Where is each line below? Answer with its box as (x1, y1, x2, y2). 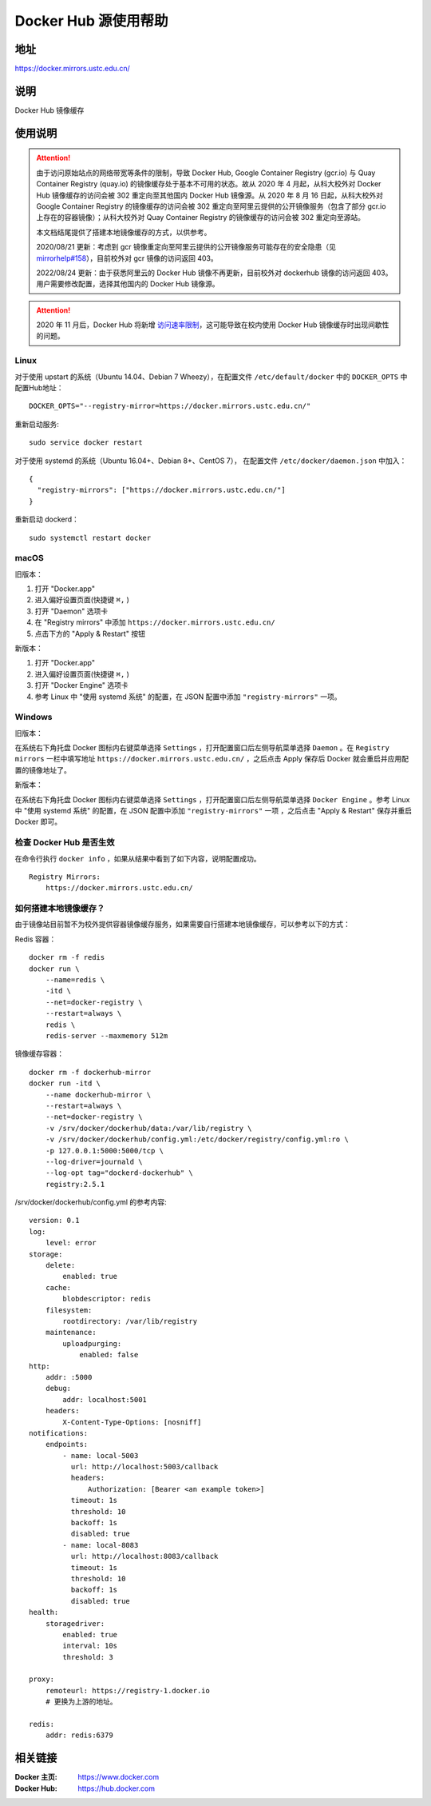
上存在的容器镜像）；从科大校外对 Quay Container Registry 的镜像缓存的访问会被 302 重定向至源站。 (36, 213, 365, 222)
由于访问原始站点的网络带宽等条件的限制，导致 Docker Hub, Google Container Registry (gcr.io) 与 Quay (36, 168, 376, 178)
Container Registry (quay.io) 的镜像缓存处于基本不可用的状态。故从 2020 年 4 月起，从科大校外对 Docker (36, 179, 382, 189)
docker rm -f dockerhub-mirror (29, 1068, 152, 1077)
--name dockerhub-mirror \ (45, 1090, 152, 1099)
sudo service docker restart (29, 438, 143, 447)
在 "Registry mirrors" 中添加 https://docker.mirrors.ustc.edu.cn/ (34, 617, 275, 627)
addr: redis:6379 (45, 1731, 113, 1740)
